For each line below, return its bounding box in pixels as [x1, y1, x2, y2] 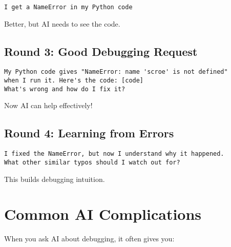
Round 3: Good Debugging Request [4, 43, 198, 59]
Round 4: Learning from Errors [4, 125, 174, 141]
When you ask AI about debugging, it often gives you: [4, 233, 175, 244]
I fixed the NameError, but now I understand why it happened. [4, 150, 224, 158]
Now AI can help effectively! [4, 100, 93, 111]
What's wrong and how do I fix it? [4, 85, 125, 93]
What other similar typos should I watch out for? [4, 158, 180, 166]
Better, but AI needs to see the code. [4, 18, 120, 29]
